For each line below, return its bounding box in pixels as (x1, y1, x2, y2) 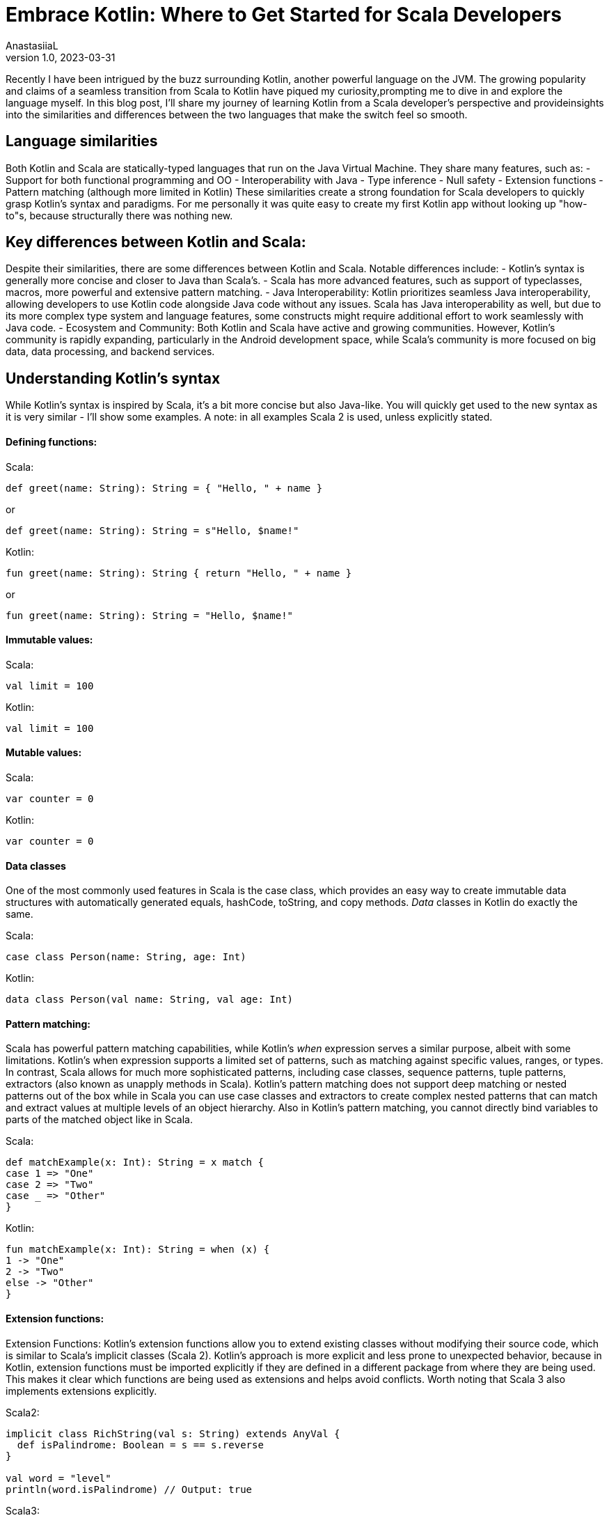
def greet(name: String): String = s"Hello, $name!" (6, 524, 299, 536)
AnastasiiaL (6, 39, 58, 52)
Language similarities (6, 132, 158, 150)
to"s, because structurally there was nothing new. (6, 209, 233, 221)
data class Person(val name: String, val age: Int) (6, 994, 294, 1006)
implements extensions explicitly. (6, 1384, 157, 1397)
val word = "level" (6, 1472, 111, 1484)
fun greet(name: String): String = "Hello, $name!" (6, 609, 294, 621)
